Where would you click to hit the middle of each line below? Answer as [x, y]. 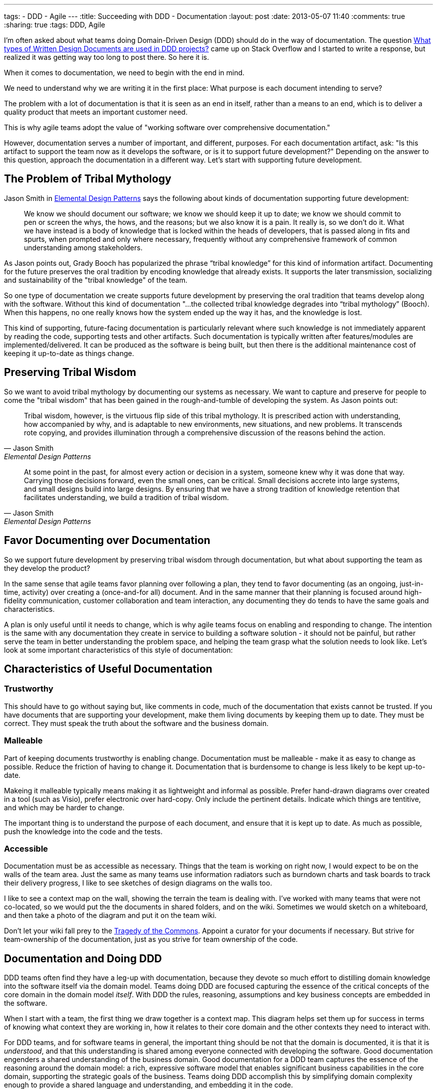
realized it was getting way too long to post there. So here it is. [107, 57]
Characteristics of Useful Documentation [108, 669]
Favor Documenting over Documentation [107, 541]
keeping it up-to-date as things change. [69, 353]
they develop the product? [47, 568]
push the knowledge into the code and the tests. [83, 831]
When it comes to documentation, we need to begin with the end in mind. [124, 73]
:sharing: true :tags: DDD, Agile [55, 25]
